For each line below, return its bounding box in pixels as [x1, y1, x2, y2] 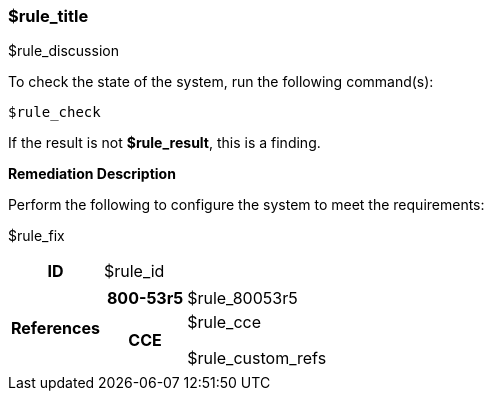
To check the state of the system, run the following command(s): [8, 73, 434, 91]
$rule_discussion [8, 42, 119, 60]
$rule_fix [8, 227, 65, 245]
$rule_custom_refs [187, 348, 327, 369]
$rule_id [103, 261, 165, 282]
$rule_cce [187, 312, 262, 333]
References [11, 318, 100, 339]
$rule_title [8, 6, 89, 26]
